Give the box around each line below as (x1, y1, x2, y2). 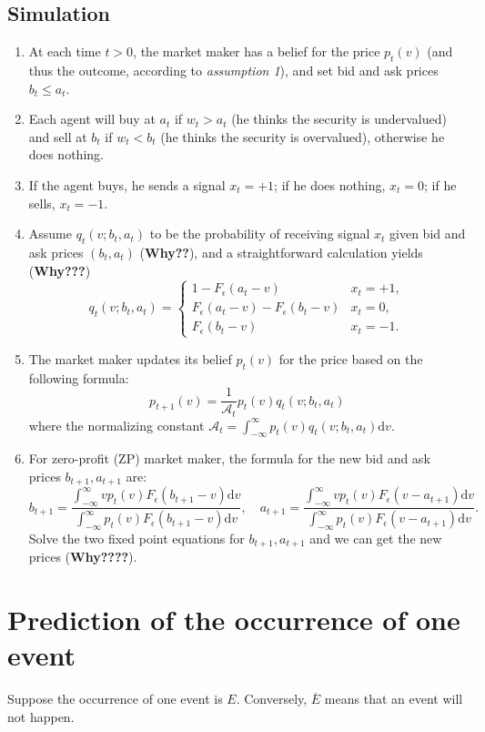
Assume (28, 224, 72, 243)
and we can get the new (309, 528, 442, 547)
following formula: (28, 368, 129, 387)
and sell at (28, 127, 87, 146)
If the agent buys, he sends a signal (28, 175, 226, 194)
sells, (28, 193, 56, 212)
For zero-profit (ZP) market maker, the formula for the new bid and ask (28, 449, 430, 468)
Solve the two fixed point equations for (28, 528, 245, 547)
